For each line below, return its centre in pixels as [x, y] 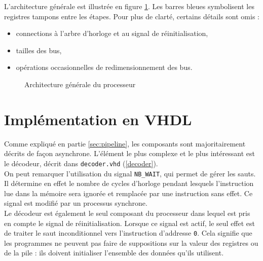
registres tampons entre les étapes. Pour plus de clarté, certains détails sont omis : [132, 16]
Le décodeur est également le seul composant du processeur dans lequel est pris [127, 213]
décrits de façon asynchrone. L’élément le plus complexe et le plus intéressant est [130, 153]
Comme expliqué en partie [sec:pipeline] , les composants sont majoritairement [125, 143]
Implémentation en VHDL [98, 119]
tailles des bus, [39, 50]
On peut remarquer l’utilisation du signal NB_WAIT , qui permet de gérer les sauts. [130, 173]
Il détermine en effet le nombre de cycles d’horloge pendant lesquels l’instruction [129, 183]
